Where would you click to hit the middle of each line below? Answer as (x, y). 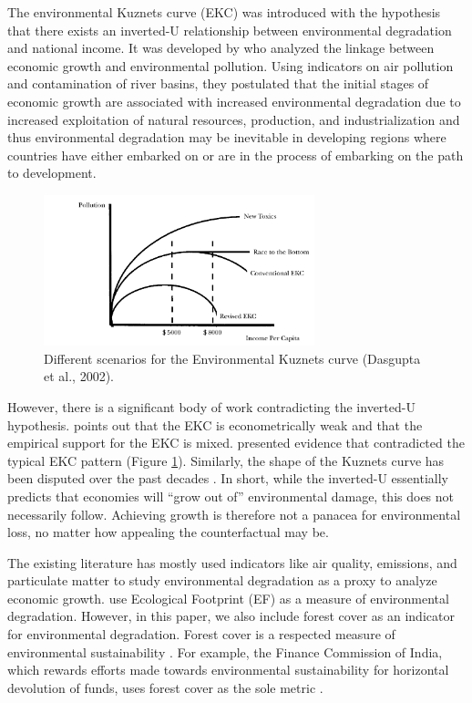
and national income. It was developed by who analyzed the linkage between (221, 48)
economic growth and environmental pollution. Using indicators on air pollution (231, 65)
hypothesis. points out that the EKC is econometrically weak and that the (215, 424)
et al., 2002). (79, 376)
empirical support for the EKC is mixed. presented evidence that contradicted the (236, 443)
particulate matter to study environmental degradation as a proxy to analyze (222, 580)
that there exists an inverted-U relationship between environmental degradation (230, 30)
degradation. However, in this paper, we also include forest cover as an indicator (231, 616)
